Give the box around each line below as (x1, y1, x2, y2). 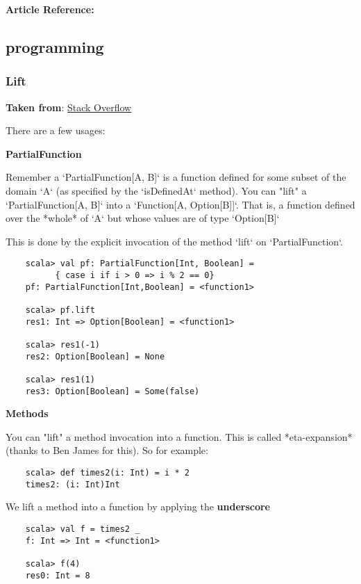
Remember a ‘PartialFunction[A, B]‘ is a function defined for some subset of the (6, 170, 346, 184)
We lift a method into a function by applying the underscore (6, 499, 270, 514)
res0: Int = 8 (25, 570, 90, 581)
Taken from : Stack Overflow (6, 99, 132, 114)
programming (6, 35, 104, 57)
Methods (6, 406, 49, 421)
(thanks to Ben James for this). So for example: (6, 443, 208, 457)
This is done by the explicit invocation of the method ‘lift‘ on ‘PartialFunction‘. (6, 234, 343, 248)
